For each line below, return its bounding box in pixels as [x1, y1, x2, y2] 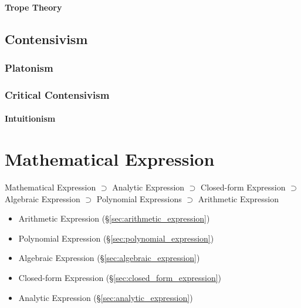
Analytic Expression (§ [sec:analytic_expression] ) [18, 291, 193, 303]
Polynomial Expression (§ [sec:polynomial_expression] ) [18, 232, 214, 244]
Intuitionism [5, 112, 56, 125]
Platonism [5, 60, 53, 75]
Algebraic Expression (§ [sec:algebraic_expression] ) [18, 252, 200, 264]
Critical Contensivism [5, 87, 110, 102]
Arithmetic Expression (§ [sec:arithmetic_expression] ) [18, 212, 210, 225]
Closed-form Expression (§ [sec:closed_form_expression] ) [18, 271, 222, 283]
